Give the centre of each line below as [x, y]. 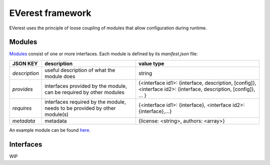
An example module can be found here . [50, 130]
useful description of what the [80, 70]
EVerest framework [50, 13]
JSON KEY [25, 63]
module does [60, 76]
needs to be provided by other [80, 108]
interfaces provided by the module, [86, 86]
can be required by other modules [84, 92]
